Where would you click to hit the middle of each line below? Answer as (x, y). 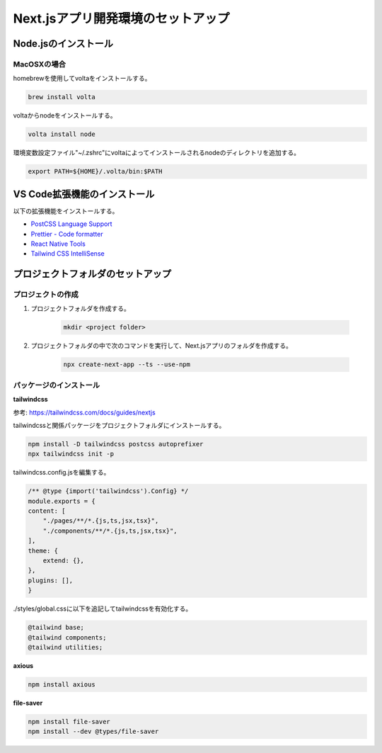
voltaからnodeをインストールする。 (65, 115)
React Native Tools (58, 244)
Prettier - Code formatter (67, 234)
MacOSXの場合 (40, 64)
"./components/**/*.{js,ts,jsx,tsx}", (110, 531)
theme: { (43, 550)
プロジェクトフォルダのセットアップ (92, 274)
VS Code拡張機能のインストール (84, 194)
